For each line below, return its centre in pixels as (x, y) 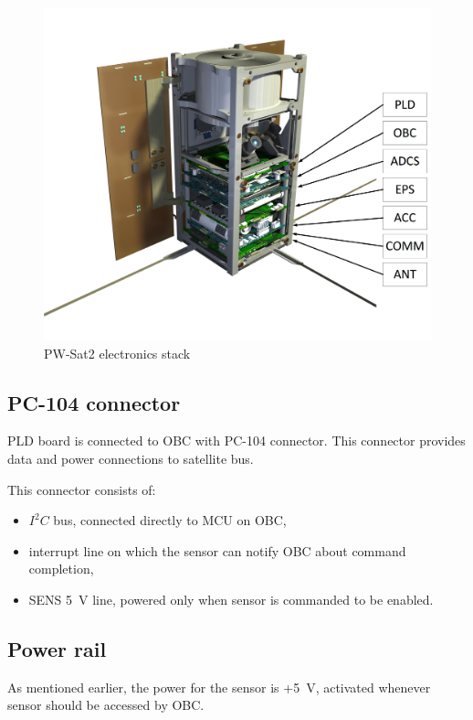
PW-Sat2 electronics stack (117, 353)
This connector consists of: (82, 489)
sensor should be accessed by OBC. (106, 705)
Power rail (57, 648)
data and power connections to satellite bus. (131, 458)
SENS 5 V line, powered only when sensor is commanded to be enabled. (231, 599)
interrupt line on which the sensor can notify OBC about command (217, 550)
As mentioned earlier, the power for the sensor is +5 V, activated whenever (219, 687)
